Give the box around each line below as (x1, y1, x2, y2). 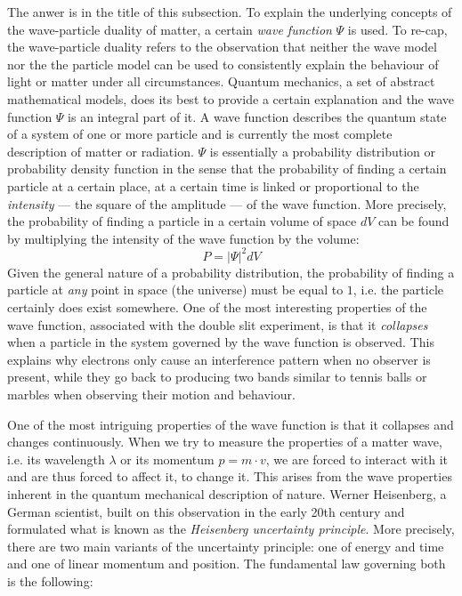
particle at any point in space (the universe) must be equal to (7, 280, 344, 299)
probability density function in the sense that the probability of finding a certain (7, 159, 447, 178)
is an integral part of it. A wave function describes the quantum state (68, 107, 447, 125)
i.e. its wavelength (7, 449, 105, 468)
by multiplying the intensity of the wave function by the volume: (7, 229, 360, 247)
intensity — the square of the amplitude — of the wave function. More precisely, (7, 194, 447, 213)
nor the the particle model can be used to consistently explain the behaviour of (7, 54, 439, 73)
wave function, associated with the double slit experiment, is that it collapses (7, 315, 428, 334)
